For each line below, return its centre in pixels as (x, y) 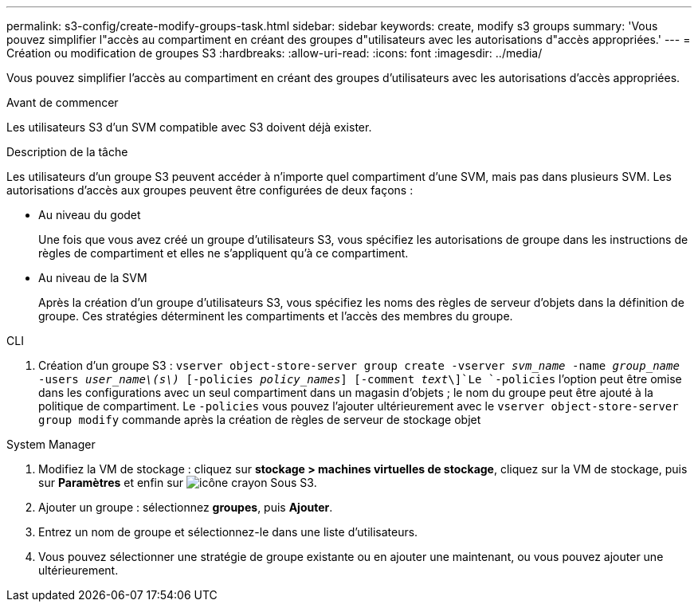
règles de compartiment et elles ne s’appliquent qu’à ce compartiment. (224, 253)
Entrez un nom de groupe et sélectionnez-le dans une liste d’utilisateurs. (228, 532)
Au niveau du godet (90, 215)
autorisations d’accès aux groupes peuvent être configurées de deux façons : (210, 190)
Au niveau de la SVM (93, 278)
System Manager (51, 444)
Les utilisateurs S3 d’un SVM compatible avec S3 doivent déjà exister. (189, 127)
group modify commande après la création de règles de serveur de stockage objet (260, 420)
